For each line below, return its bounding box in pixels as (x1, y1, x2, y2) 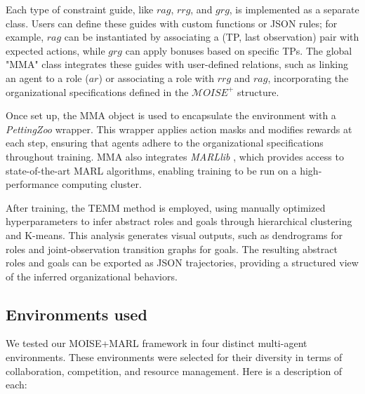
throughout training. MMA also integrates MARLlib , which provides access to (6, 149, 344, 163)
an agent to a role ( (6, 70, 89, 85)
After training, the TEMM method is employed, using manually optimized (6, 200, 326, 215)
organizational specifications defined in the (6, 84, 189, 99)
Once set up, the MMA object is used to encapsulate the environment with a (6, 108, 336, 123)
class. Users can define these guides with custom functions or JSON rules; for (6, 15, 338, 30)
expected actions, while (6, 43, 105, 57)
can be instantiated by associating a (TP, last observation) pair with (64, 29, 359, 44)
